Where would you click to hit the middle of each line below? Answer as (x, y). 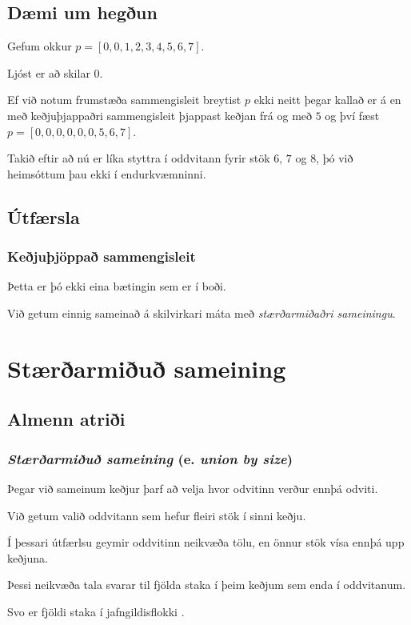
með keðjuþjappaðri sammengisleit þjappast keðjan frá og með (160, 115)
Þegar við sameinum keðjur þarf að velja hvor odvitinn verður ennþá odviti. (193, 488)
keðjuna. (28, 557)
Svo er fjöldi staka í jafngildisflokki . (96, 611)
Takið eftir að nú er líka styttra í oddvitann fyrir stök (139, 158)
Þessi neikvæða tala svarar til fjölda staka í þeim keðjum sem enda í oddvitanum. (207, 585)
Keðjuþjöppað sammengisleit (102, 256)
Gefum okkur (40, 46)
